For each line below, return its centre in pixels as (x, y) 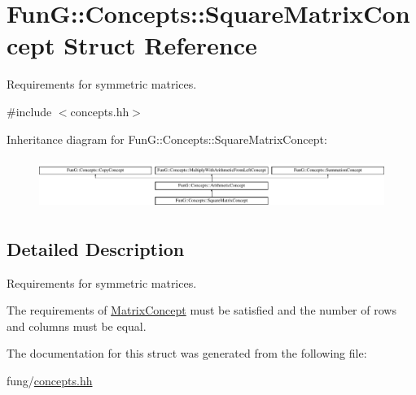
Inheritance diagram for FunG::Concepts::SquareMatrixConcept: (167, 139)
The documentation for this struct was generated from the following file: (187, 353)
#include (29, 111)
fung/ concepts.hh (50, 381)
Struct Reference (160, 45)
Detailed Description (96, 248)
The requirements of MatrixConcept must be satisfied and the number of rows (201, 310)
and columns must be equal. (77, 326)
